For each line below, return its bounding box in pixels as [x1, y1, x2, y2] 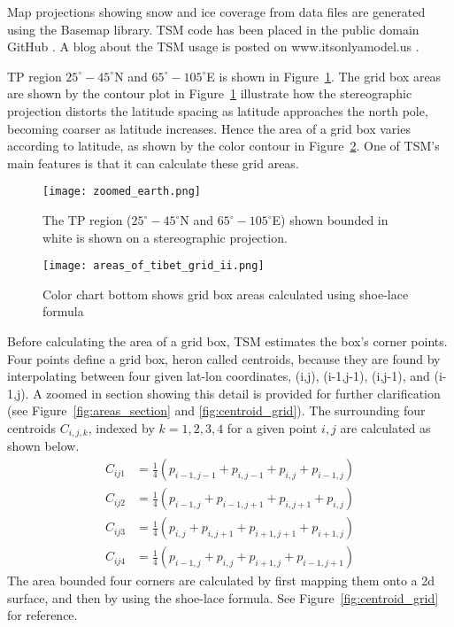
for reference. [7, 606, 78, 624]
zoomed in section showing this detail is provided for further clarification [46, 383, 441, 402]
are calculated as [340, 419, 431, 437]
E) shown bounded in [272, 211, 389, 228]
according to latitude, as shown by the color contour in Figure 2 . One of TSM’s [7, 136, 440, 155]
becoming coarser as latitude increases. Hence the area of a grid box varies [7, 119, 411, 137]
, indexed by [88, 419, 155, 437]
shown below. [7, 437, 80, 455]
